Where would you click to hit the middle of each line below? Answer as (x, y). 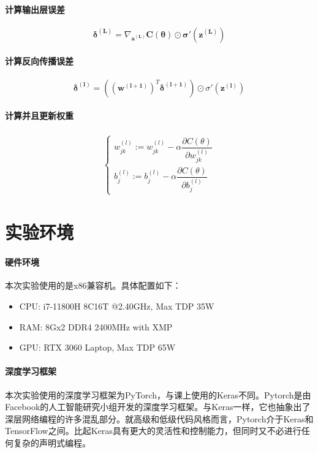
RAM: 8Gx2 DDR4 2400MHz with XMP (96, 326)
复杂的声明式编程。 (52, 442)
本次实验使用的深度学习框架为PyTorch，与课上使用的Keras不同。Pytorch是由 (158, 394)
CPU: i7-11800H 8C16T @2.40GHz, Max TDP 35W (117, 306)
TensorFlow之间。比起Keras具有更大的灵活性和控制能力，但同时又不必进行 (153, 431)
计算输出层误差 (35, 9)
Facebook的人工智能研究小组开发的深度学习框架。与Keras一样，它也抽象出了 (158, 407)
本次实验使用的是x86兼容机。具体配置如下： (93, 285)
